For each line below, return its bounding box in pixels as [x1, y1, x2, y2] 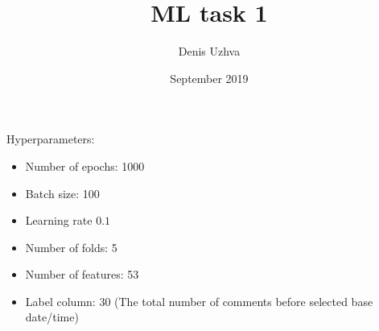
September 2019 [170, 69, 249, 86]
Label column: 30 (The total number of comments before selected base [25, 292, 373, 309]
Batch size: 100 [25, 184, 100, 201]
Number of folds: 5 [25, 238, 117, 255]
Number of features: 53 [25, 266, 139, 283]
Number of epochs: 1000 [25, 157, 145, 174]
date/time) [25, 308, 79, 325]
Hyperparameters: [6, 130, 95, 147]
